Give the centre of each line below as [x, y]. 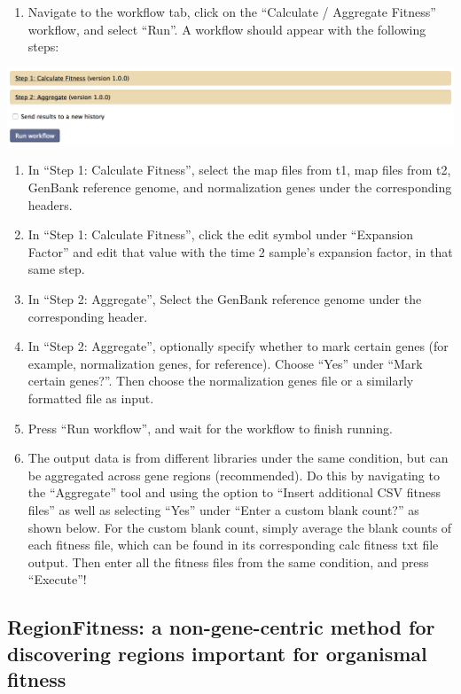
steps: [43, 47]
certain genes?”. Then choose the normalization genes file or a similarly [221, 381]
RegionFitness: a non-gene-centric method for [221, 627]
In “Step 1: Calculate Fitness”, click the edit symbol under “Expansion [221, 234]
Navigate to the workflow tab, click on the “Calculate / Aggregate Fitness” [232, 12]
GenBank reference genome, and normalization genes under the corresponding [240, 187]
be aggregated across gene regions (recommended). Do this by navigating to [234, 475]
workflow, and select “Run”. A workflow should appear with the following [227, 29]
